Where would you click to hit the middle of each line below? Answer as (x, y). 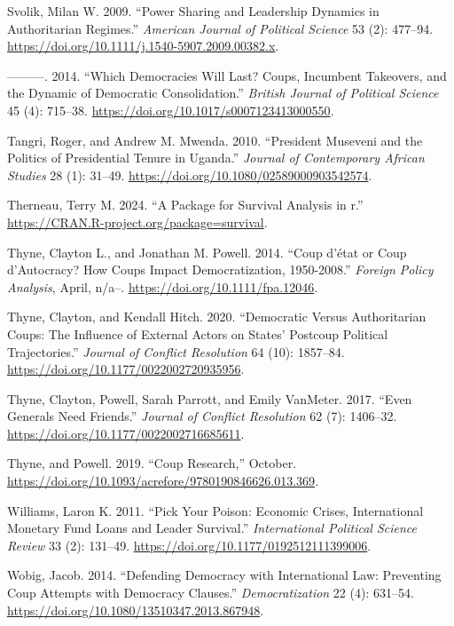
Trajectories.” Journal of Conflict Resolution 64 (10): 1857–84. (176, 351)
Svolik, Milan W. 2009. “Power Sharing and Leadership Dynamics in (193, 11)
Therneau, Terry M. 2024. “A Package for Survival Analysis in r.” (185, 205)
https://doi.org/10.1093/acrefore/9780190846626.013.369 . (163, 481)
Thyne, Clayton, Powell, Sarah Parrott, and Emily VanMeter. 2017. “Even (210, 398)
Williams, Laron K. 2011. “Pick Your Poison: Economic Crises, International (215, 510)
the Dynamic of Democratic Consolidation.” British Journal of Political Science (223, 93)
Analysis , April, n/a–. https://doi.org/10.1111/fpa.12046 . (163, 286)
